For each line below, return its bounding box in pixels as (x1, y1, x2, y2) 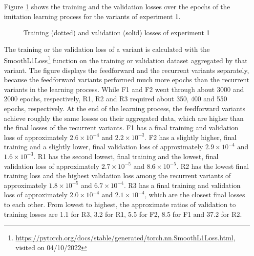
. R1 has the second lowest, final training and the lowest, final (33, 151, 219, 161)
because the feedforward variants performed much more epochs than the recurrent (4, 74, 250, 85)
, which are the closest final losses (145, 189, 245, 200)
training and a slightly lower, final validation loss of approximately (4, 141, 203, 152)
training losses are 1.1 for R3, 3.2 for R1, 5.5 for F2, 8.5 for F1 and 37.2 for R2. (4, 209, 242, 219)
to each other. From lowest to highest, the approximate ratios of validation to (4, 199, 236, 209)
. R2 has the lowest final (176, 161, 249, 171)
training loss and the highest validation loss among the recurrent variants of (4, 170, 231, 181)
